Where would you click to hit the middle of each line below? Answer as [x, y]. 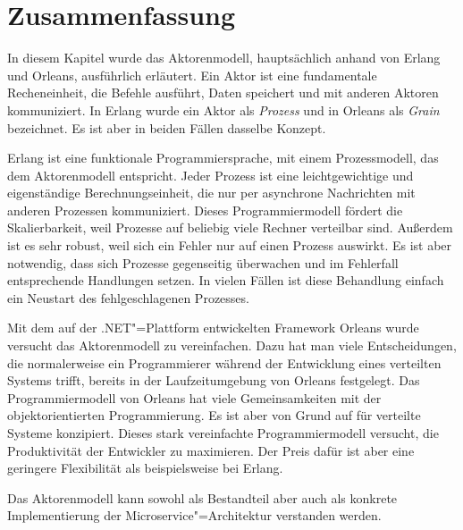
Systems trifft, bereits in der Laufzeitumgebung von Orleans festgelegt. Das [214, 380]
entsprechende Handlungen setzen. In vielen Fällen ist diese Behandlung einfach [226, 280]
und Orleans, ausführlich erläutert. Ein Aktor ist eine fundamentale [192, 75]
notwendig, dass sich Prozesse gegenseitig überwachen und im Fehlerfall [203, 262]
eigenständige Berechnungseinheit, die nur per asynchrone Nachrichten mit [211, 193]
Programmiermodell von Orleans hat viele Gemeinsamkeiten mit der [194, 397]
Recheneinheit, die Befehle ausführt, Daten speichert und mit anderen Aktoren [223, 93]
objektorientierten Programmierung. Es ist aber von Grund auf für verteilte [214, 415]
